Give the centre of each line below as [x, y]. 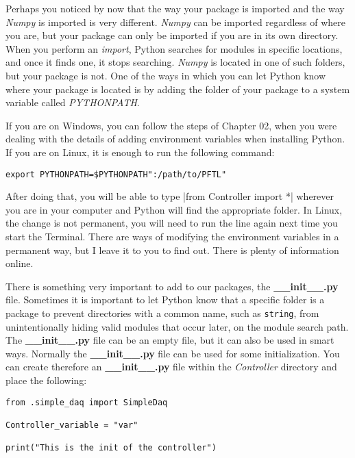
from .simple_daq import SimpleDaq [87, 402]
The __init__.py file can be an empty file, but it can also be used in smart [170, 340]
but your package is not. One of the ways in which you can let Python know [166, 75]
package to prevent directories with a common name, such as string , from [162, 313]
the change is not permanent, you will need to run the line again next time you [172, 223]
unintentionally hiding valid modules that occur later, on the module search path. [177, 326]
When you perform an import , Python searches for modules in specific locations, [174, 48]
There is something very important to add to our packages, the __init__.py [172, 286]
